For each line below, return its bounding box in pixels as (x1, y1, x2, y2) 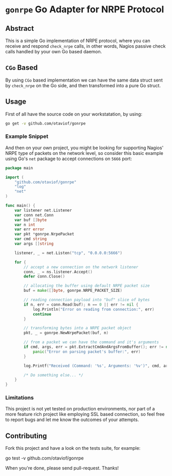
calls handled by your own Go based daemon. (5, 49, 102, 54)
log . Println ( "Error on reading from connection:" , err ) (32, 307, 155, 312)
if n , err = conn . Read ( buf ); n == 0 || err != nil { (24, 302, 139, 307)
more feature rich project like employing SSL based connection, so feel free (5, 411, 165, 418)
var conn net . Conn (14, 212, 54, 217)
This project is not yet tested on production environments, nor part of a (5, 406, 155, 412)
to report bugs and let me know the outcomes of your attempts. (5, 417, 139, 423)
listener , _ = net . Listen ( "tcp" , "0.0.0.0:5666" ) (14, 250, 123, 255)
